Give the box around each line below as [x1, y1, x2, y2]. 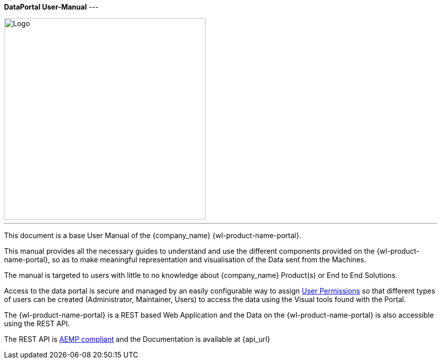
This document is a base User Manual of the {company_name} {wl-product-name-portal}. [4, 231, 302, 240]
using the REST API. [4, 319, 70, 328]
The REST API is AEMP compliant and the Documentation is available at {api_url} [4, 335, 270, 343]
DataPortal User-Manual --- [4, 3, 99, 11]
